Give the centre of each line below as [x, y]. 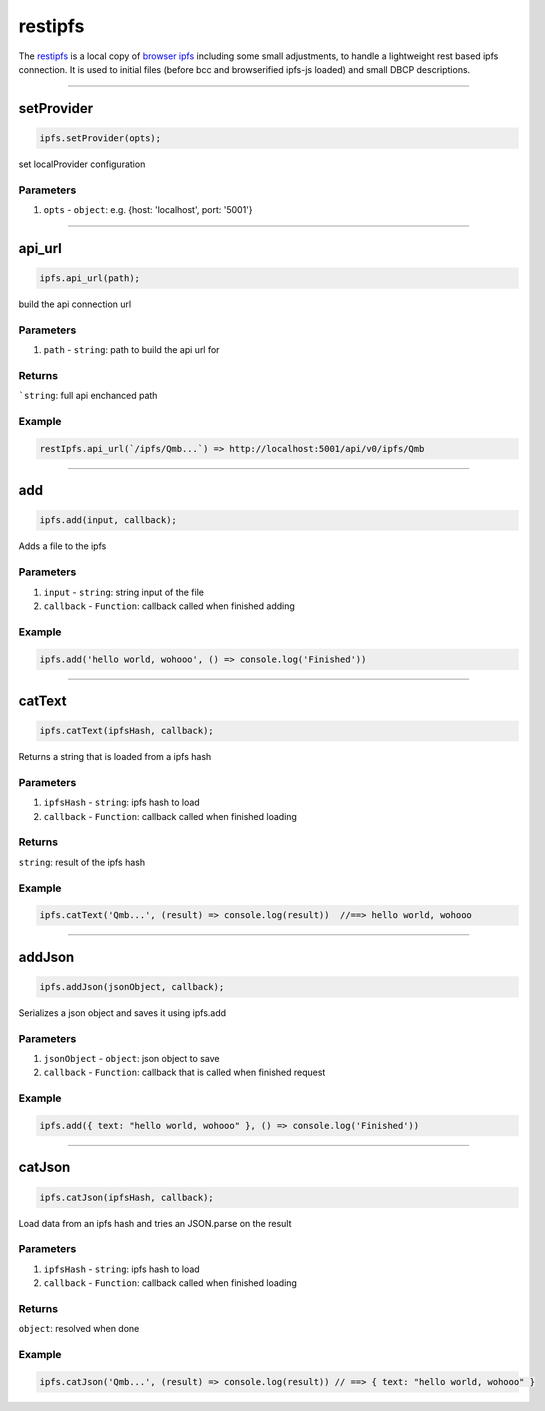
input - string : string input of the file [124, 592]
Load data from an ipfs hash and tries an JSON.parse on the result [155, 1223]
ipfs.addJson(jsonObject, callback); [132, 986]
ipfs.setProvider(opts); [100, 138]
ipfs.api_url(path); [89, 278]
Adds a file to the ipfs [62, 546]
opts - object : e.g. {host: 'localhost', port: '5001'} [148, 210]
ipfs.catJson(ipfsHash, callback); [126, 1197]
